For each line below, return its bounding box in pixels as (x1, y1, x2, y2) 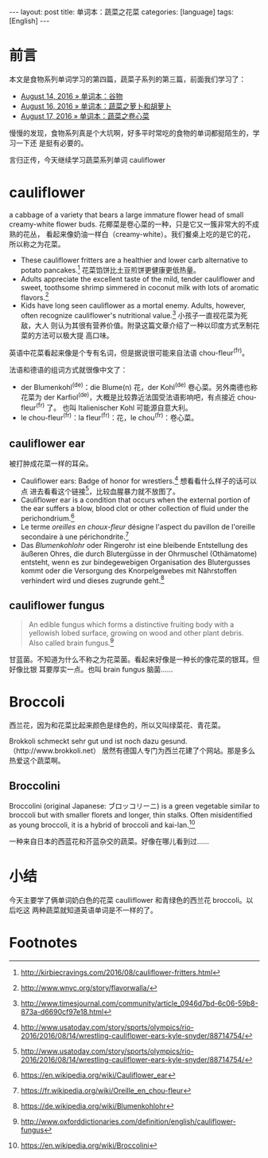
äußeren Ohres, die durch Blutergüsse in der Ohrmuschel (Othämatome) (20, 549, 258, 558)
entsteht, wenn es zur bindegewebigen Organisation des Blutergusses (20, 557, 251, 567)
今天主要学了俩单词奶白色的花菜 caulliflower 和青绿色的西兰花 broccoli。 (9, 896, 247, 905)
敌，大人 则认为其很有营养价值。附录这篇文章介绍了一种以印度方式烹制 (20, 321, 253, 330)
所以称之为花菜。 (9, 239, 65, 249)
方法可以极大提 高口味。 (34, 330, 114, 340)
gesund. (161, 736, 188, 746)
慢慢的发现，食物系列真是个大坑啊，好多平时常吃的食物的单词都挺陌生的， (9, 128, 253, 137)
